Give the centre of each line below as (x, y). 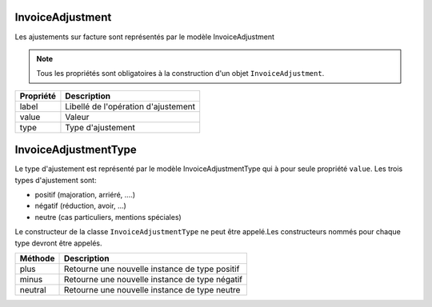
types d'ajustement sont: (56, 180)
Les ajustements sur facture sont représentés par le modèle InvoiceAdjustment (145, 37)
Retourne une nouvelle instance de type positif (152, 269)
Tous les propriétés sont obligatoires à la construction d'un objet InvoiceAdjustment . (180, 74)
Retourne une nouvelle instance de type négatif (153, 279)
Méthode (37, 258)
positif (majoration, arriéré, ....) (85, 194)
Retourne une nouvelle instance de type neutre (152, 289)
